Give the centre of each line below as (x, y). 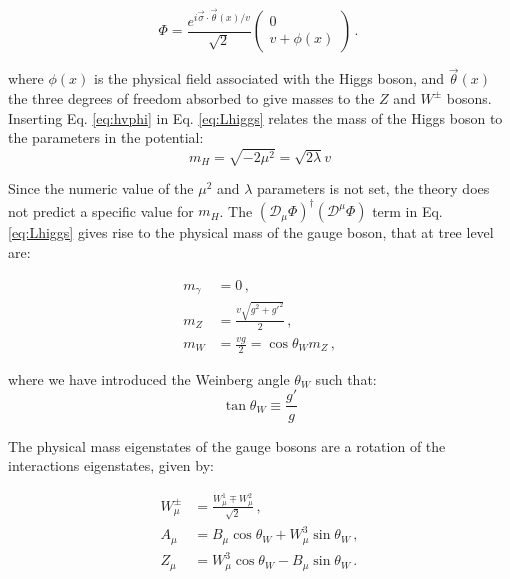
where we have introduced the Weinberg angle (149, 378)
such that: (346, 378)
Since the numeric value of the (101, 188)
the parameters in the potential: (106, 137)
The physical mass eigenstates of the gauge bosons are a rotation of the (227, 445)
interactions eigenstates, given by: (111, 465)
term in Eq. (407, 210)
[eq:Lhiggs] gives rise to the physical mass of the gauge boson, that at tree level (251, 232)
